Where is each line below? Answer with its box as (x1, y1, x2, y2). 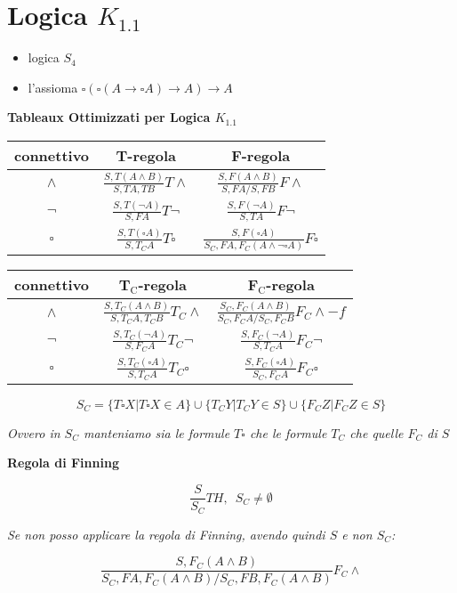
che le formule (249, 423, 327, 442)
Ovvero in (7, 423, 60, 442)
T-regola (116, 144, 176, 166)
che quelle (349, 423, 404, 442)
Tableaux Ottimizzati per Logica (7, 108, 211, 126)
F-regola (231, 144, 291, 166)
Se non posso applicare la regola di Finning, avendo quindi (7, 524, 325, 543)
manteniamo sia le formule (84, 423, 230, 442)
